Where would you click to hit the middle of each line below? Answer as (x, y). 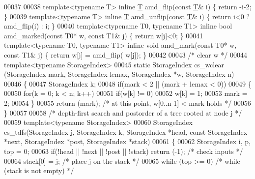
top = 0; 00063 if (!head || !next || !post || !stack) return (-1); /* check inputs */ (124, 151)
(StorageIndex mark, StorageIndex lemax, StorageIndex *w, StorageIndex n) (119, 74)
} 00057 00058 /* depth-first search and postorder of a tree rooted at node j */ (123, 112)
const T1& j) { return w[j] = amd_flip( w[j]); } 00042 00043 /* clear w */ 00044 (126, 54)
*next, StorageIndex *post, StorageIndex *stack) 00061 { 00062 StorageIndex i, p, (127, 141)
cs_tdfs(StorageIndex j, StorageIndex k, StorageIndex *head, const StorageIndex (126, 132)
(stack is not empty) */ (39, 170)
